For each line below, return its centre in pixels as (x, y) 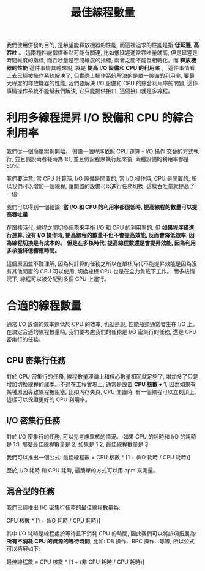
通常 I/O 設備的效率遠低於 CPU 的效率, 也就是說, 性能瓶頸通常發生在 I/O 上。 (102, 324)
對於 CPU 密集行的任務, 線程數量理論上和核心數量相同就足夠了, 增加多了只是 (102, 376)
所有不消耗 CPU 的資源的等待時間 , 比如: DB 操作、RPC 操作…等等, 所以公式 (100, 541)
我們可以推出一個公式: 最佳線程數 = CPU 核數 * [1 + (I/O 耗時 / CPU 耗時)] (99, 457)
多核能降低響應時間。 (33, 251)
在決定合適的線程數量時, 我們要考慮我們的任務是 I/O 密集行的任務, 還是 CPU (102, 332)
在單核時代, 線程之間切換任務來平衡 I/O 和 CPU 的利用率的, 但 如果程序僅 (98, 228)
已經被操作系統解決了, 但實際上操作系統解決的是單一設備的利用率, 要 (103, 76)
